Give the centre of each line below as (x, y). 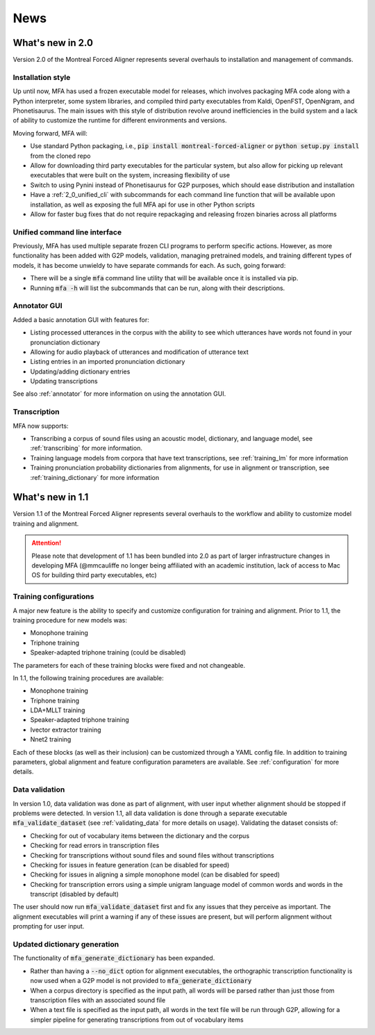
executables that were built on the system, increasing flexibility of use (130, 175)
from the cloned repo (60, 156)
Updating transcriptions (64, 381)
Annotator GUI (37, 306)
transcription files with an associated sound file (98, 1000)
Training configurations (53, 597)
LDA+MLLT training (58, 710)
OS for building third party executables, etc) (94, 575)
